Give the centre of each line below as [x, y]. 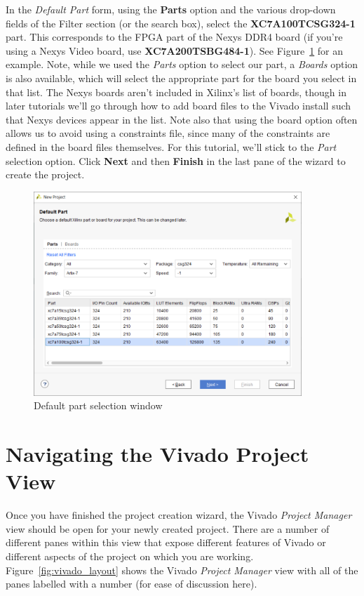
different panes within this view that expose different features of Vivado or [166, 542]
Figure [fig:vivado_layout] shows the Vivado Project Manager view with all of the [182, 570]
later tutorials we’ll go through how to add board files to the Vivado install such [178, 106]
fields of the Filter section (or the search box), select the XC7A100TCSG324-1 [181, 23]
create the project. [45, 174]
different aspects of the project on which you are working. [130, 556]
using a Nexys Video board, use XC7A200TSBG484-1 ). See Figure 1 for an [175, 50]
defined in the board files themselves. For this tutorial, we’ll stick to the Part [171, 146]
